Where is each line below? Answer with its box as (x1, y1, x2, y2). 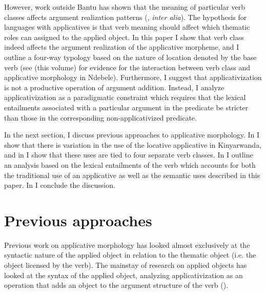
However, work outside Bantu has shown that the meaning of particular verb (4, 2, 245, 12)
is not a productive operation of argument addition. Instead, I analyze (4, 82, 224, 92)
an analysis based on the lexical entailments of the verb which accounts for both (4, 159, 256, 170)
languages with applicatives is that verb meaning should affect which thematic (4, 22, 250, 32)
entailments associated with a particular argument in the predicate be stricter (4, 102, 249, 112)
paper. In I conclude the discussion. (4, 180, 115, 190)
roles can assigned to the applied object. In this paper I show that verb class (4, 31, 244, 42)
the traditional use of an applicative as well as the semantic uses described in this (4, 169, 260, 180)
